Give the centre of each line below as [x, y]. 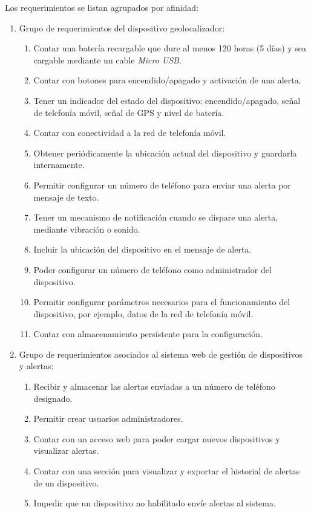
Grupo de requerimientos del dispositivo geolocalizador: [122, 27]
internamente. [59, 165]
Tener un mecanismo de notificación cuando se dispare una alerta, [156, 217]
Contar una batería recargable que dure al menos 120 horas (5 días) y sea [170, 48]
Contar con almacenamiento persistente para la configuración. [148, 334]
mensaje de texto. [66, 197]
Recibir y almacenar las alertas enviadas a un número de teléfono [154, 386]
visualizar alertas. [66, 450]
